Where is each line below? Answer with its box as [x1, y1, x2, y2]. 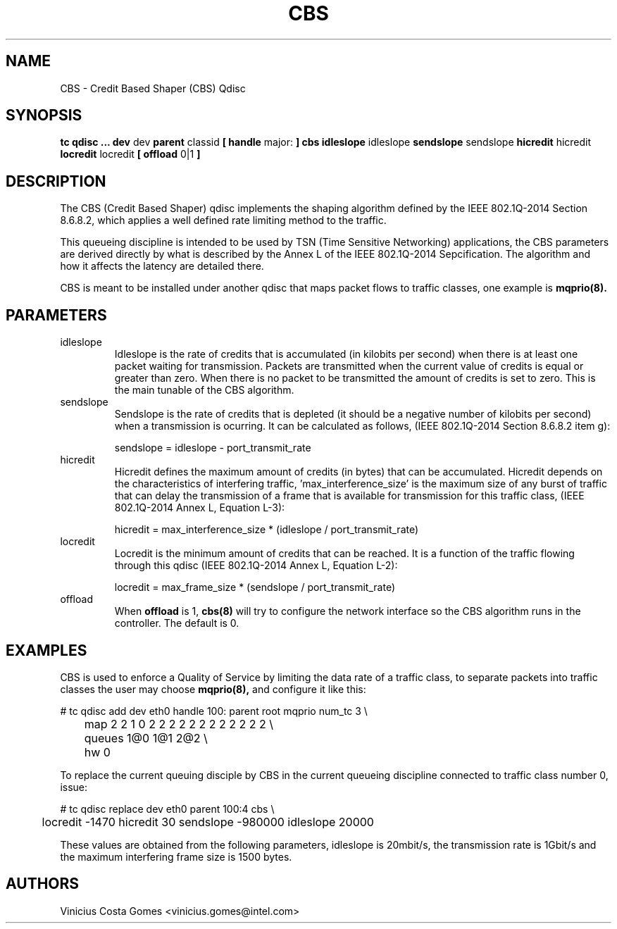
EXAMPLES [6, 641, 87, 659]
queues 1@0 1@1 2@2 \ [84, 730, 208, 745]
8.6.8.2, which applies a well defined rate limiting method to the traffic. [60, 214, 387, 227]
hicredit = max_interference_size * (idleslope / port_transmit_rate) [114, 523, 419, 536]
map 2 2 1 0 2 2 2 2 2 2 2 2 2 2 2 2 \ [84, 716, 274, 731]
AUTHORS [6, 875, 80, 893]
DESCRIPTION [6, 172, 106, 190]
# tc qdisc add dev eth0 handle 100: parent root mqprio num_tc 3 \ [60, 704, 368, 717]
